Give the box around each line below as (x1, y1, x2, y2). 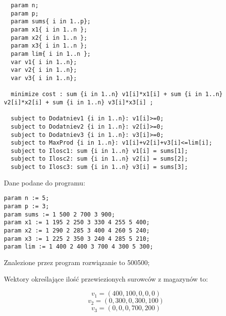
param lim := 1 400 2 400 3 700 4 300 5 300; (4, 243, 153, 250)
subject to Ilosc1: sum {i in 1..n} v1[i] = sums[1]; (11, 147, 188, 154)
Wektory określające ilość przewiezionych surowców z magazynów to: (4, 273, 208, 283)
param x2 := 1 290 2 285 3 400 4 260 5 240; (4, 227, 150, 234)
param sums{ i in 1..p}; (11, 18, 91, 25)
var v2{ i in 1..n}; (11, 67, 77, 74)
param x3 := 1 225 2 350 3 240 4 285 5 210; (4, 235, 150, 242)
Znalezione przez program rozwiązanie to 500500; (4, 257, 150, 267)
